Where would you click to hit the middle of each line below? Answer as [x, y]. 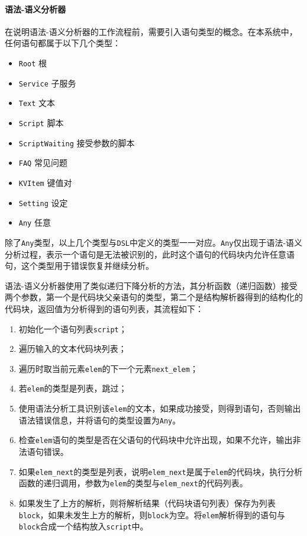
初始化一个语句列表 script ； [73, 328]
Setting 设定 [43, 202]
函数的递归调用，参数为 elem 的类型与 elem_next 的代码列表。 [133, 483]
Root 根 [33, 62]
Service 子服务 [47, 83]
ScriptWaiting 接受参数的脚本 [77, 142]
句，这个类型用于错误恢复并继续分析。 [79, 266]
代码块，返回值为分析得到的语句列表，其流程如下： [104, 308]
